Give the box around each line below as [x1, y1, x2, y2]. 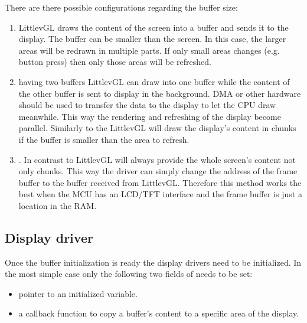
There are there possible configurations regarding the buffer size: [5, 1, 238, 13]
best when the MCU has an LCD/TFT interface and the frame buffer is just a [18, 188, 302, 200]
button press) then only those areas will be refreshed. [18, 56, 211, 68]
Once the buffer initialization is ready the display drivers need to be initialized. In [5, 256, 302, 268]
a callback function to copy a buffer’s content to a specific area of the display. [18, 307, 299, 319]
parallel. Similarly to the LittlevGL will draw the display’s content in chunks [18, 122, 296, 134]
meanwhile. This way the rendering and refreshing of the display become [18, 110, 281, 122]
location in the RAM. [18, 199, 97, 211]
